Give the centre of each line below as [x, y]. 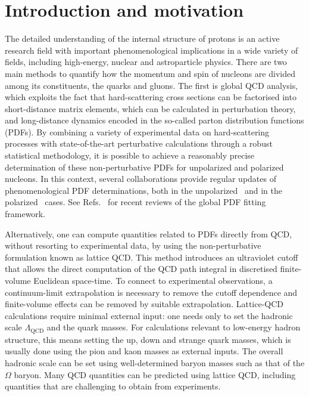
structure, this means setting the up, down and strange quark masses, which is [148, 339]
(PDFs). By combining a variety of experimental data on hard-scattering [137, 132]
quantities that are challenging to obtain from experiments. [113, 386]
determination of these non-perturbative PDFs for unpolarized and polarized [144, 167]
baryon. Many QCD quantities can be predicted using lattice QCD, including [155, 374]
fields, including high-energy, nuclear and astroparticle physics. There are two [146, 62]
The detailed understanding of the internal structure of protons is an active [142, 38]
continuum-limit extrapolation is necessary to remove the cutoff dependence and [151, 292]
